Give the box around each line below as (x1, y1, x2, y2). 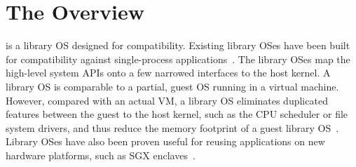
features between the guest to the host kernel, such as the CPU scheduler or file (6, 107, 348, 121)
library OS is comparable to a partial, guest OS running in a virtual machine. (6, 79, 339, 93)
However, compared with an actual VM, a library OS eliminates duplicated (6, 93, 328, 107)
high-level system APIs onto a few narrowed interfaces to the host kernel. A (6, 65, 331, 80)
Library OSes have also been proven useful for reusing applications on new (6, 134, 325, 149)
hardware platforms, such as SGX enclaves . (6, 147, 196, 162)
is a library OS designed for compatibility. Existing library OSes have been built (6, 38, 350, 53)
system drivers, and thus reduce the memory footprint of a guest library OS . (6, 120, 339, 135)
